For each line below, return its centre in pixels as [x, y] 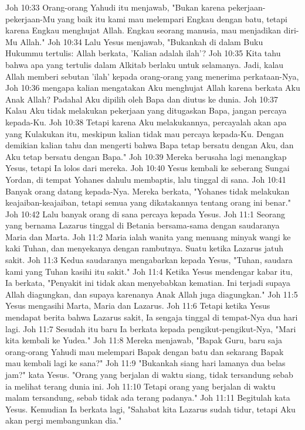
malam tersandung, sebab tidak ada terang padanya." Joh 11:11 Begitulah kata [148, 397]
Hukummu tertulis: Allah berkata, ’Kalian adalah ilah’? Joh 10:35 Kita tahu [143, 53]
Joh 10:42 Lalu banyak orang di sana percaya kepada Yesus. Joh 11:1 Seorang [145, 214]
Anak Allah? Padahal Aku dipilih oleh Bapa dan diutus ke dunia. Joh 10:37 [142, 99]
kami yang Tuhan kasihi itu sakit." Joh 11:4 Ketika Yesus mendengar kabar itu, [149, 271]
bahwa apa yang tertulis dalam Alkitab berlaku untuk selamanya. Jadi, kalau [145, 64]
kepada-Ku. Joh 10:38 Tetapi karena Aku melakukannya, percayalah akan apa [146, 122]
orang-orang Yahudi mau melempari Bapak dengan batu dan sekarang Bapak [145, 351]
